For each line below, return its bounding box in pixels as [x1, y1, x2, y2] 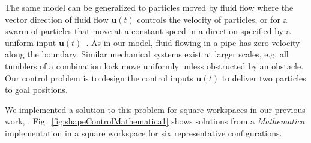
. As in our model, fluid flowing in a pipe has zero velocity [86, 36, 300, 48]
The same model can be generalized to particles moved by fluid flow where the [5, 1, 294, 13]
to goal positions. [5, 83, 68, 96]
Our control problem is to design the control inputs [5, 71, 193, 84]
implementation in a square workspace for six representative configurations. [5, 126, 282, 139]
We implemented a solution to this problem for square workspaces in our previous [5, 103, 306, 115]
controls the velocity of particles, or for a [137, 13, 288, 25]
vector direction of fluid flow [5, 13, 109, 25]
